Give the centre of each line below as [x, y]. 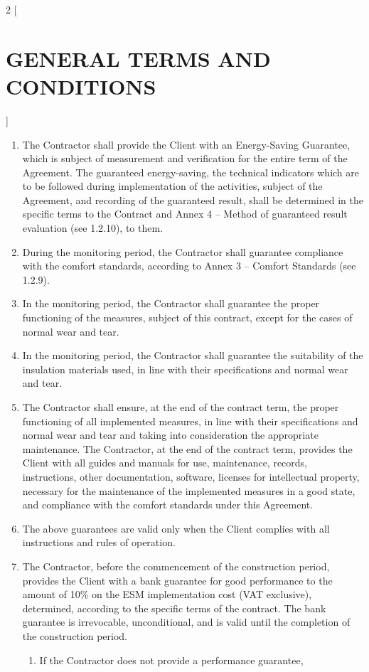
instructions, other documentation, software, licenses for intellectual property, [191, 476]
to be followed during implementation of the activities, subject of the [172, 186]
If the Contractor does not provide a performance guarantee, [171, 660]
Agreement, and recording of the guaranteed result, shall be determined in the [193, 199]
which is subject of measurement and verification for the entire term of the [185, 158]
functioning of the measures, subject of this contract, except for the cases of [187, 318]
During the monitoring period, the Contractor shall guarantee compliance [183, 251]
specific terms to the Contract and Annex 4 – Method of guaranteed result [185, 214]
